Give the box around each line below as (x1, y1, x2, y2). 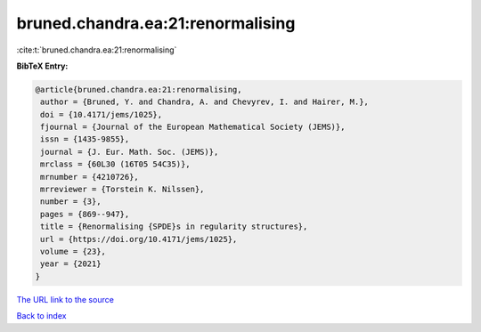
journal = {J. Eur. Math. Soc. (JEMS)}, (40, 147, 219, 157)
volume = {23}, (40, 247, 107, 256)
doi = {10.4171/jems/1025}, (40, 109, 163, 119)
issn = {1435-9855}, (40, 134, 130, 144)
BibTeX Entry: (16, 61, 69, 71)
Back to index (16, 311, 67, 321)
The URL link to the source (16, 294, 115, 304)
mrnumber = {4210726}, (40, 172, 140, 182)
